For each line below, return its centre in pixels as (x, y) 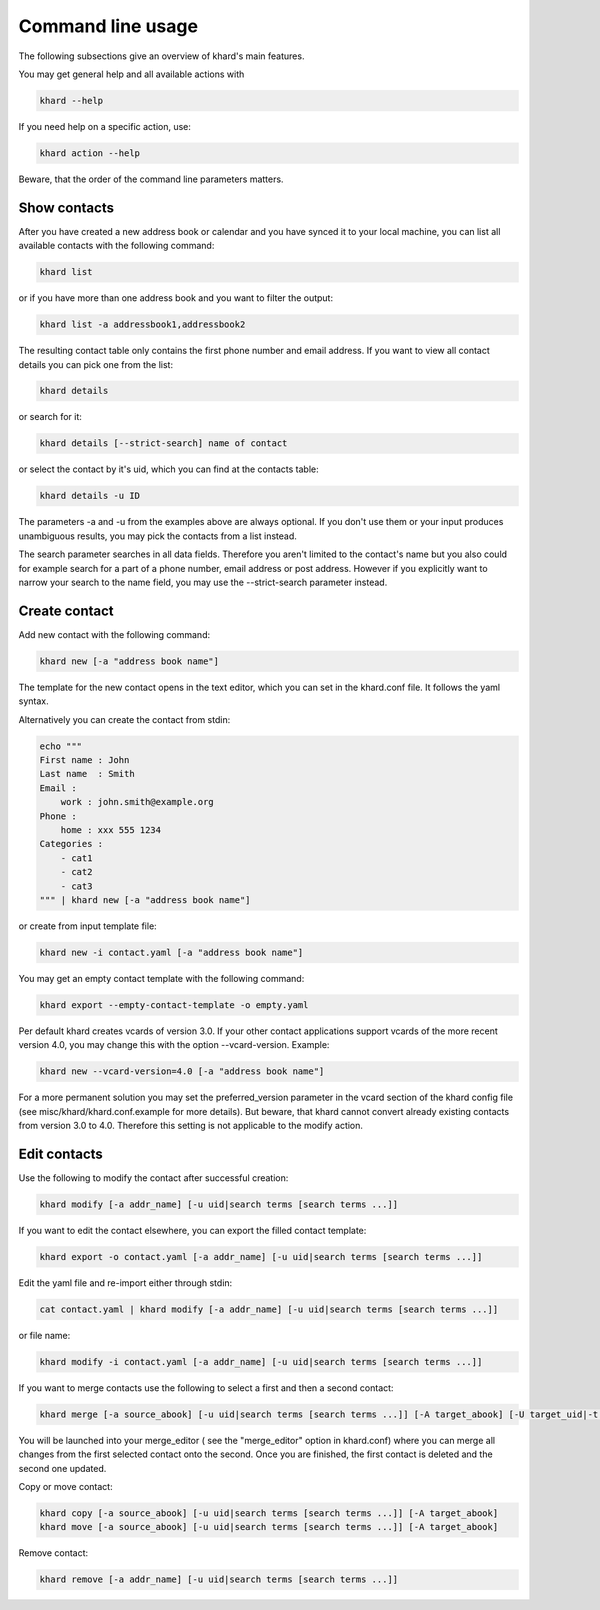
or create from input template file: (87, 926)
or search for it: (50, 417)
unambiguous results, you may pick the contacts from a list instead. (157, 536)
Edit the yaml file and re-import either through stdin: (125, 1282)
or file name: (44, 1335)
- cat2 (76, 872)
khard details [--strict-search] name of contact (163, 443)
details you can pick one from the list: (96, 364)
